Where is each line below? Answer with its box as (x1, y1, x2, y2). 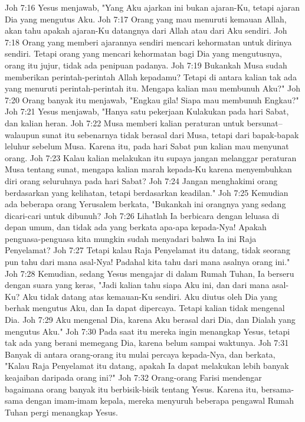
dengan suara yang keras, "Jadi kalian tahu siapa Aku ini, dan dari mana (5, 279, 270, 291)
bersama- (261, 382, 294, 395)
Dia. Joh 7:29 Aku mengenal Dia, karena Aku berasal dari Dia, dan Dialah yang (5, 313, 296, 326)
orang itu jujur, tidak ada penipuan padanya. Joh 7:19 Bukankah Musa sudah (5, 58, 287, 71)
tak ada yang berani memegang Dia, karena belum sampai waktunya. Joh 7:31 (5, 336, 289, 349)
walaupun (5, 128, 40, 140)
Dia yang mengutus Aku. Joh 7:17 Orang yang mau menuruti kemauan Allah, (5, 12, 287, 25)
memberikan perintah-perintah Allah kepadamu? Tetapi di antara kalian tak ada (5, 70, 297, 83)
